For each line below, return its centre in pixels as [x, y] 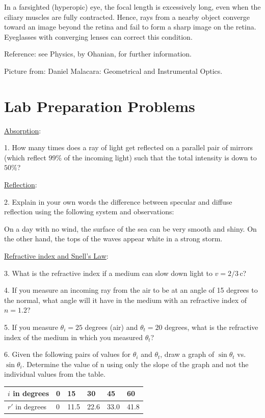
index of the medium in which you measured [73, 337]
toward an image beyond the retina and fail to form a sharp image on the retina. [130, 27]
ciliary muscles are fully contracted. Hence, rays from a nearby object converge [127, 17]
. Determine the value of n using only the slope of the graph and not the [135, 364]
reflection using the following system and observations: [89, 212]
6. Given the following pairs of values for [68, 354]
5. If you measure [31, 327]
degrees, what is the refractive [211, 327]
